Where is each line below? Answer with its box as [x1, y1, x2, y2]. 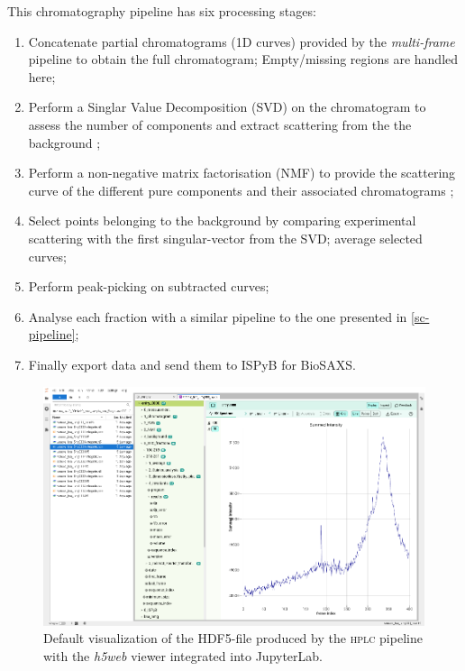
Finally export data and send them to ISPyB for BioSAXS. [28, 354, 356, 373]
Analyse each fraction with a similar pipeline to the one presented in [28, 307, 407, 326]
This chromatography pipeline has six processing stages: [7, 2, 316, 20]
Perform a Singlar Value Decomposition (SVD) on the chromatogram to [28, 97, 426, 116]
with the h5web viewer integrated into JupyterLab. [43, 646, 324, 665]
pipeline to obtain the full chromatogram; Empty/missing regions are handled [28, 50, 459, 69]
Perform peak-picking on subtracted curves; [28, 277, 269, 296]
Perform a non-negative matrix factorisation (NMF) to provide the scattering [28, 163, 456, 182]
